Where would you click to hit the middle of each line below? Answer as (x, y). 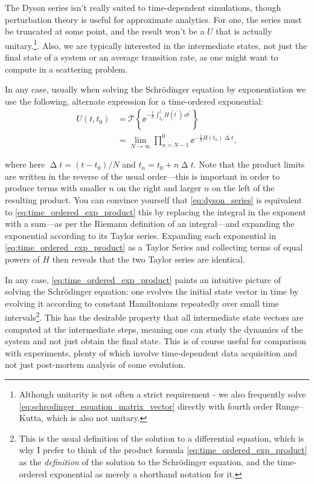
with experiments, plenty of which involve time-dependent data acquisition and (151, 352)
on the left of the (243, 188)
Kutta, (31, 418)
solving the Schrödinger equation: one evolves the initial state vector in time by (152, 291)
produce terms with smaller (56, 188)
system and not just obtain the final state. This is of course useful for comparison (155, 341)
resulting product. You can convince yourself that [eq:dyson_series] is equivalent (154, 199)
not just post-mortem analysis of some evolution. (95, 365)
